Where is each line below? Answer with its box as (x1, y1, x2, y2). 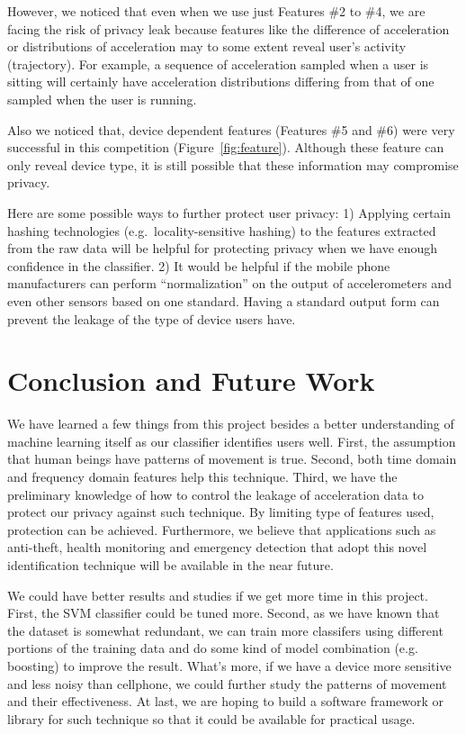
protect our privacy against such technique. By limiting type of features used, (7, 503, 435, 521)
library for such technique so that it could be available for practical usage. (7, 709, 416, 728)
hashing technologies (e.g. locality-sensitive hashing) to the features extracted (7, 221, 436, 240)
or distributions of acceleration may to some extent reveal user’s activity (7, 37, 407, 56)
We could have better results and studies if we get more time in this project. (7, 585, 428, 604)
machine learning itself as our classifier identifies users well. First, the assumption (7, 431, 456, 450)
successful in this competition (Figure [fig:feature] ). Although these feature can (7, 138, 444, 157)
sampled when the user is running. (7, 89, 197, 108)
